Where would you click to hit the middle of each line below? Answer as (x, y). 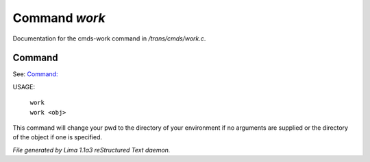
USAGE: (24, 86)
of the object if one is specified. (58, 137)
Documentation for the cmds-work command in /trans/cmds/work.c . (109, 38)
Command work (59, 18)
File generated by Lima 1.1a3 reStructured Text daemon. (91, 150)
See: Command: (35, 74)
